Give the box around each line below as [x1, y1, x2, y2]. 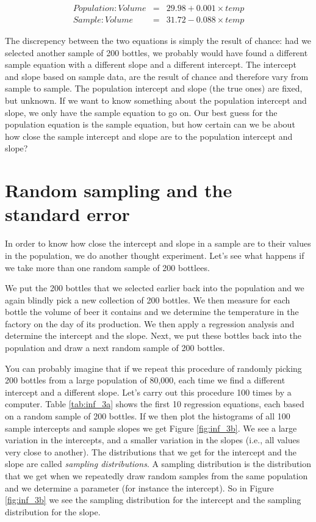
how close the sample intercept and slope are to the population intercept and [5, 129, 293, 142]
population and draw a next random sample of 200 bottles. [5, 341, 225, 354]
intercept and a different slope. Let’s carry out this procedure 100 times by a [5, 385, 292, 398]
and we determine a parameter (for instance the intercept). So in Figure [5, 481, 274, 494]
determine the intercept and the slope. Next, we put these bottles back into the [5, 329, 301, 342]
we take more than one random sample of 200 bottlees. [5, 261, 210, 274]
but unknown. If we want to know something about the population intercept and [5, 94, 307, 107]
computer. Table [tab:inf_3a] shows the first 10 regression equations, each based [5, 397, 304, 410]
